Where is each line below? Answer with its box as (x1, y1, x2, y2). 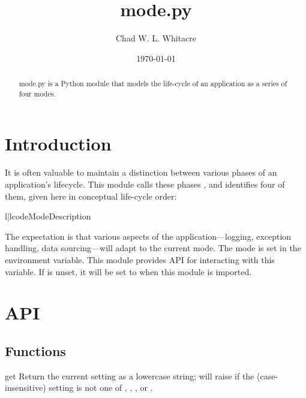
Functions (5, 341, 66, 360)
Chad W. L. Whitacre (115, 32, 197, 44)
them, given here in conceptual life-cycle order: (5, 189, 177, 202)
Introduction (5, 131, 112, 156)
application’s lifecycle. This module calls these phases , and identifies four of (5, 177, 285, 190)
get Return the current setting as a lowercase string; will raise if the (5, 369, 254, 382)
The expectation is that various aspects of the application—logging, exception (5, 230, 292, 242)
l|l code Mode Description (5, 210, 91, 222)
